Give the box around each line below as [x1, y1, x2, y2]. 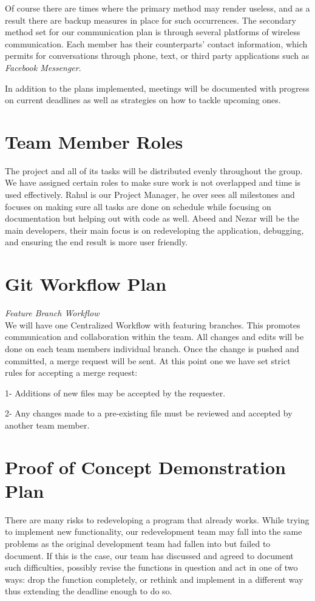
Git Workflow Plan [5, 271, 167, 296]
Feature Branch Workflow [5, 307, 100, 319]
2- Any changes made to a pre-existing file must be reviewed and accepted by [5, 407, 293, 419]
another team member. [5, 418, 90, 431]
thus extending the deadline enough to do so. [5, 585, 172, 597]
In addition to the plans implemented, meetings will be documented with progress [5, 81, 310, 94]
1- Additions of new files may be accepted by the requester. [5, 386, 226, 399]
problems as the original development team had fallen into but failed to [5, 537, 271, 549]
